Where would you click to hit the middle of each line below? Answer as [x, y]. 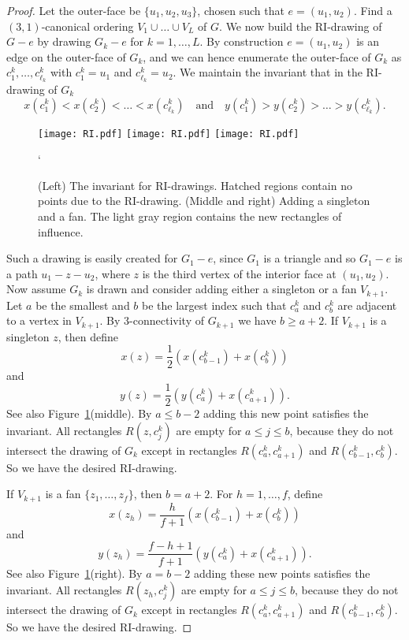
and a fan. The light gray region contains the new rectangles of [190, 216]
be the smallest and [83, 305]
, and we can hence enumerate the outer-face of [257, 56]
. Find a [373, 10]
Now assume [36, 289]
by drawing [64, 41]
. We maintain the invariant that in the [268, 72]
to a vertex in [39, 320]
